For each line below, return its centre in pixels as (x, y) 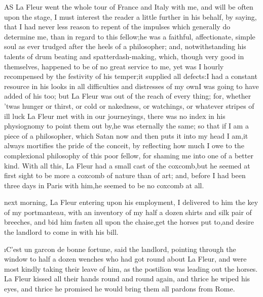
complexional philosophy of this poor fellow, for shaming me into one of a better (129, 155)
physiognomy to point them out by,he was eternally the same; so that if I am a (126, 126)
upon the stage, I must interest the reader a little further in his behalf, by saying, (130, 16)
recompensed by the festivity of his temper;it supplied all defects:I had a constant (131, 76)
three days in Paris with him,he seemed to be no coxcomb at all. (104, 185)
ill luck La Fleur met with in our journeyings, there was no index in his (115, 116)
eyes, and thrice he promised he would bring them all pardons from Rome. (120, 289)
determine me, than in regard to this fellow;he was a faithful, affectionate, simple (130, 36)
